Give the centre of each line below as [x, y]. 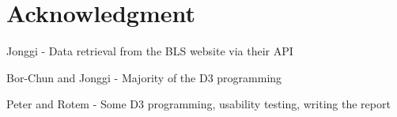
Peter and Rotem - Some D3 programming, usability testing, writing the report [198, 104]
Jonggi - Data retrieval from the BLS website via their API [150, 51]
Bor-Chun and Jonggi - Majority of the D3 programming [144, 77]
